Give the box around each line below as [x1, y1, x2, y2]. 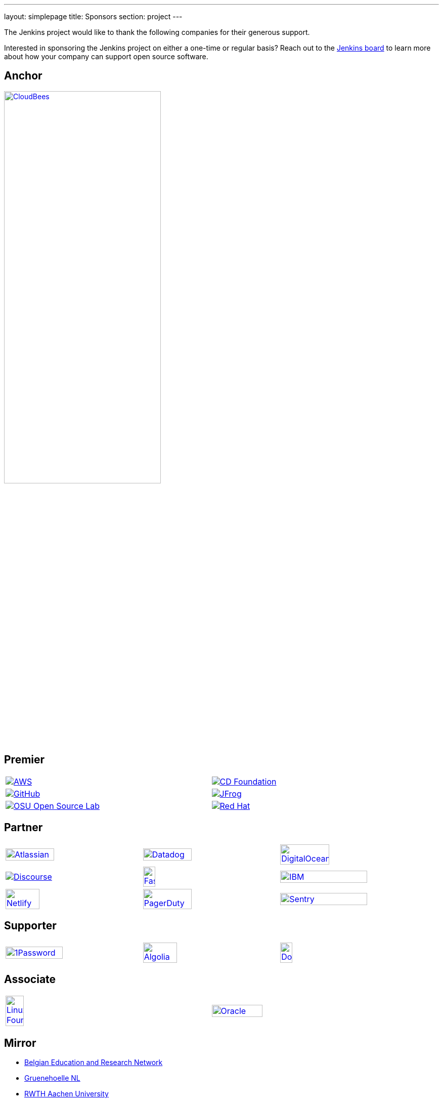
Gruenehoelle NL [24, 1074, 80, 1083]
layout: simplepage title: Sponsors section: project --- [4, 12, 183, 21]
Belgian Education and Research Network [24, 1058, 163, 1067]
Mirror [4, 1036, 36, 1049]
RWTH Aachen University [24, 1089, 109, 1098]
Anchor [4, 69, 42, 83]
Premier [4, 753, 45, 766]
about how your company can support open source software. [4, 52, 208, 61]
